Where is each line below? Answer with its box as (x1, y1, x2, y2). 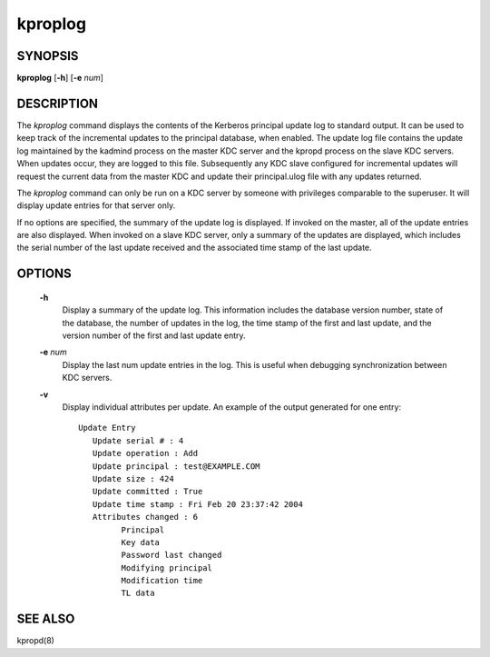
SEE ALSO (16, 612, 75, 627)
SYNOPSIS (16, 48, 79, 64)
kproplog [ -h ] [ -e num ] (16, 73, 104, 84)
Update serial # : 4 (92, 435, 184, 445)
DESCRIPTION (16, 95, 99, 111)
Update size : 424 (92, 473, 174, 483)
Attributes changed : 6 (92, 512, 199, 523)
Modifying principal (121, 562, 213, 572)
